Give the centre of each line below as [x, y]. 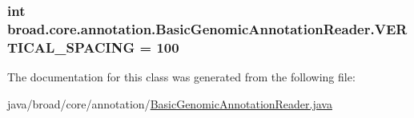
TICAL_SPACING [71, 47]
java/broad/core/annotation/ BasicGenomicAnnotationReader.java [170, 103]
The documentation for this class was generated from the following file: [181, 77]
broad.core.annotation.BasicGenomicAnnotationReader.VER [207, 28]
